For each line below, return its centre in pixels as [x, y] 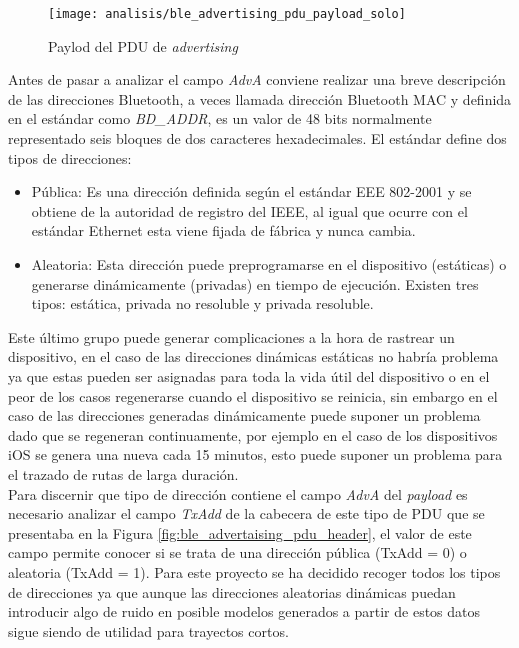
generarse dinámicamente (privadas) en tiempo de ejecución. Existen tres [255, 283]
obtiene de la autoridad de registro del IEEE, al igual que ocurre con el [249, 210]
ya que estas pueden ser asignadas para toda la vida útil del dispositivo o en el [249, 375]
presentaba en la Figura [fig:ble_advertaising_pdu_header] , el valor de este [240, 532]
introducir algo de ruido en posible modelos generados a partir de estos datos [244, 611]
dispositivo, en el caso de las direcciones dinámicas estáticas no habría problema [253, 356]
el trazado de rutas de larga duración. [123, 473]
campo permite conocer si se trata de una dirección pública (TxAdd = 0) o [237, 552]
